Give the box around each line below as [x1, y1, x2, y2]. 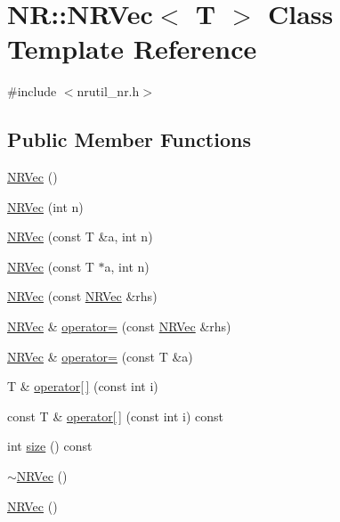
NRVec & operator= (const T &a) [7, 347, 193, 365]
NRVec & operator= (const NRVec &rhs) [7, 317, 231, 336]
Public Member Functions [7, 126, 251, 153]
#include [7, 82, 57, 101]
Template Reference [7, 30, 257, 67]
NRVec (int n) [7, 197, 84, 216]
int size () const [7, 436, 93, 455]
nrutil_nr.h [77, 82, 140, 101]
